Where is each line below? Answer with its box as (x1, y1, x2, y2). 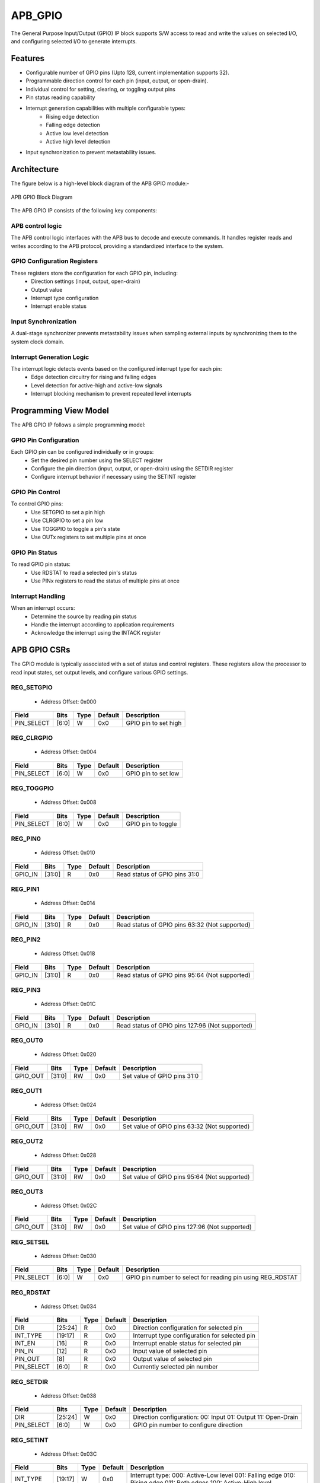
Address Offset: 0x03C (40, 1450, 97, 1457)
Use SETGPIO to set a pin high (31, 508, 105, 515)
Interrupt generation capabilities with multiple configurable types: (25, 104, 186, 112)
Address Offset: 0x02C (40, 1202, 97, 1210)
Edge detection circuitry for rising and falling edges (31, 374, 156, 381)
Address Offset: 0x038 (40, 1392, 97, 1399)
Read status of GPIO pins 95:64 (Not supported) (116, 970, 251, 979)
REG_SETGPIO (11, 683, 53, 692)
